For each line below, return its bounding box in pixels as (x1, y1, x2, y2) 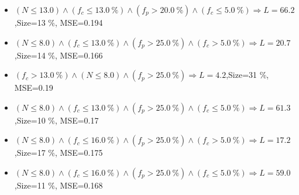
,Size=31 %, (226, 69, 269, 81)
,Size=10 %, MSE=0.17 (14, 114, 99, 126)
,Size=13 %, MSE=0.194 (14, 16, 103, 28)
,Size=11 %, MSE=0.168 (14, 179, 103, 191)
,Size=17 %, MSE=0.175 (14, 146, 103, 159)
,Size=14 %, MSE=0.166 (14, 49, 103, 61)
